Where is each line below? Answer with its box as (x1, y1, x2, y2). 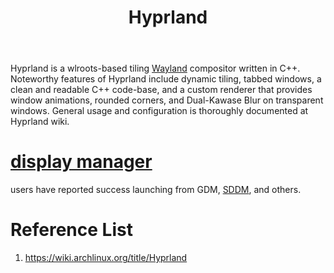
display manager (10, 151, 153, 173)
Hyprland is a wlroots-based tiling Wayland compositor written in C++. (10, 62, 301, 75)
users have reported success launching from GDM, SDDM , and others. (10, 184, 302, 196)
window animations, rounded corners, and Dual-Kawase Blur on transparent (10, 94, 324, 106)
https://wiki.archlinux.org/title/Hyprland (24, 252, 188, 264)
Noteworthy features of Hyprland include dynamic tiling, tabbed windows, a (10, 73, 322, 85)
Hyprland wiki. (10, 116, 70, 128)
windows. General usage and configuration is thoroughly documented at (10, 105, 309, 117)
